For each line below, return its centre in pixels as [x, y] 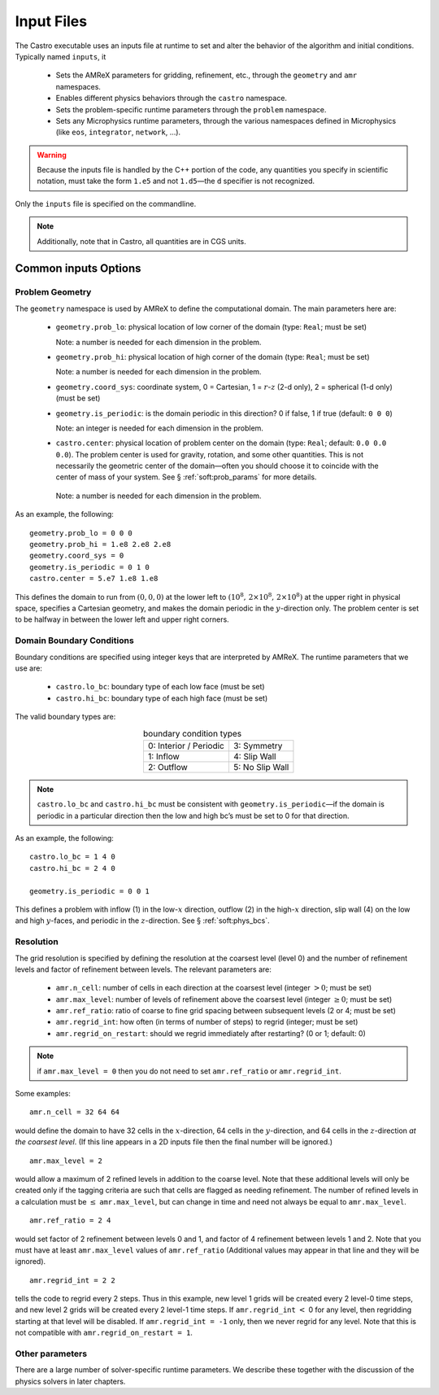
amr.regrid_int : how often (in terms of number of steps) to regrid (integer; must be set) [207, 1022]
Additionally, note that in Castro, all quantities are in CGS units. [142, 241]
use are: [28, 668]
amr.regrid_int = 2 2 [72, 1280]
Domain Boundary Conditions [74, 641]
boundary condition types [192, 733]
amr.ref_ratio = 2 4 [70, 1220]
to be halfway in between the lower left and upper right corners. [122, 619]
